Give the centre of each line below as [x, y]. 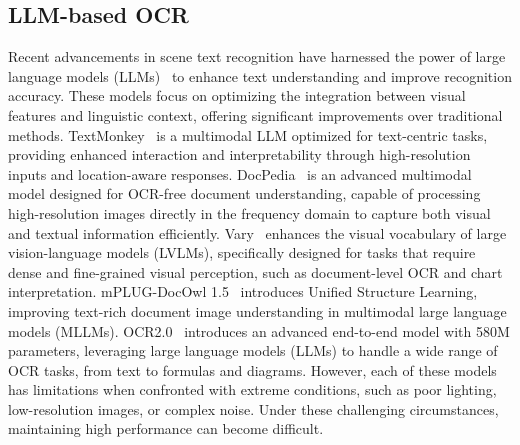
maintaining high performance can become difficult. [166, 428]
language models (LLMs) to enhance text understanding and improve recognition [260, 75]
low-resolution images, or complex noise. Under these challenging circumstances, [253, 408]
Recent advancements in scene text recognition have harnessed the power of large [257, 56]
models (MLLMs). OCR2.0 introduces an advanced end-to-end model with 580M [259, 330]
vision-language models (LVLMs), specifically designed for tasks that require [242, 252]
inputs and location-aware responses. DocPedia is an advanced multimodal [240, 173]
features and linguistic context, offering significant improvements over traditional [255, 114]
